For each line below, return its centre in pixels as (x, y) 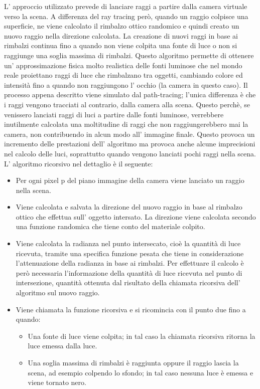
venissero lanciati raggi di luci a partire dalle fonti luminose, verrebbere (114, 114)
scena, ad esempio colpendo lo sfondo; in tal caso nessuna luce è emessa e (141, 372)
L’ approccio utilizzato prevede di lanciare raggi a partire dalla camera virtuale (126, 6)
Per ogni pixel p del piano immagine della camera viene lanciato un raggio (130, 180)
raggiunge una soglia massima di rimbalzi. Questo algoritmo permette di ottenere (129, 55)
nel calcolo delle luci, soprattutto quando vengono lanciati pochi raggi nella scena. (130, 153)
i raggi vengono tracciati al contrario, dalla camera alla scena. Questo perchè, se (127, 104)
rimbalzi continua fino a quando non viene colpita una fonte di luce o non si (121, 45)
